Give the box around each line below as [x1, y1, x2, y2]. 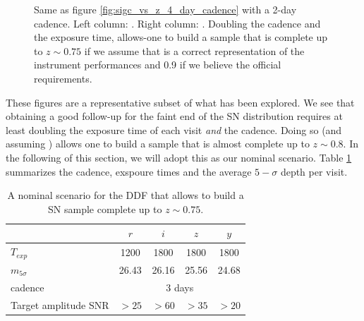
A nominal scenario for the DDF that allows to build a [7, 188, 244, 202]
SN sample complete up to [48, 201, 162, 216]
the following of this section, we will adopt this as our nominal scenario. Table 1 [6, 150, 352, 164]
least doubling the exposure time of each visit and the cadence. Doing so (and [6, 122, 342, 137]
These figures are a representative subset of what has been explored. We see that [6, 95, 355, 109]
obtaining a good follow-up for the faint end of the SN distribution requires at [6, 109, 343, 123]
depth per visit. [280, 164, 348, 178]
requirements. [34, 71, 92, 85]
